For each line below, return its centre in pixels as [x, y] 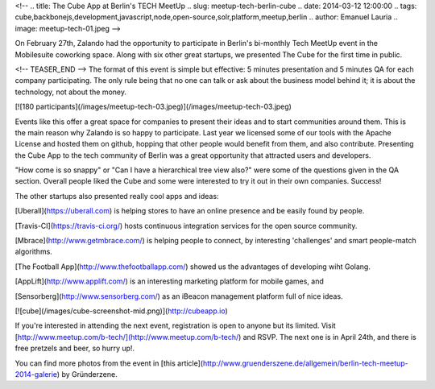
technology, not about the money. [71, 92]
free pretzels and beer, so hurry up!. [75, 348]
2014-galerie [36, 374]
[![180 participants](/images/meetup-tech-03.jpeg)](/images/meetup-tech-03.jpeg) [153, 107]
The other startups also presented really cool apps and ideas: [117, 196]
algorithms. [33, 252]
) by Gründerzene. [87, 374]
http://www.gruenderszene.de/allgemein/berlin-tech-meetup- [305, 363]
